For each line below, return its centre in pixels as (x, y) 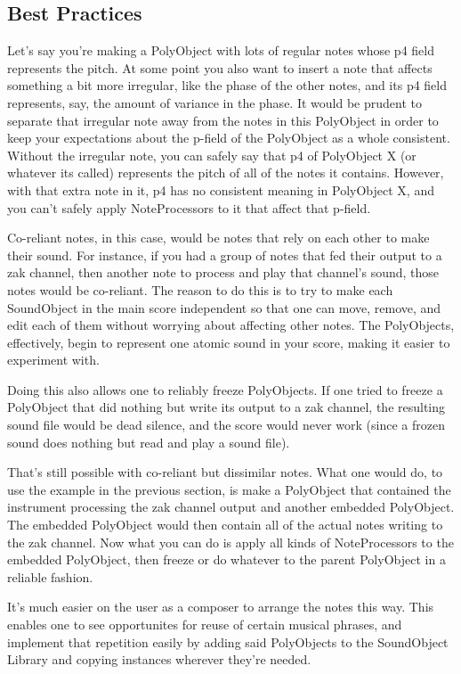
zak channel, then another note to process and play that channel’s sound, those (223, 272)
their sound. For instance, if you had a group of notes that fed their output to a (225, 255)
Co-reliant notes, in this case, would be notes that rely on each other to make (218, 238)
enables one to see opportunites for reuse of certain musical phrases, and (205, 625)
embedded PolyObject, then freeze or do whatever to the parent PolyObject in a (226, 559)
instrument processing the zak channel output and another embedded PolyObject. (231, 507)
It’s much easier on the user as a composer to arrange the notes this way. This (221, 607)
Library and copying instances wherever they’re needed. (159, 659)
